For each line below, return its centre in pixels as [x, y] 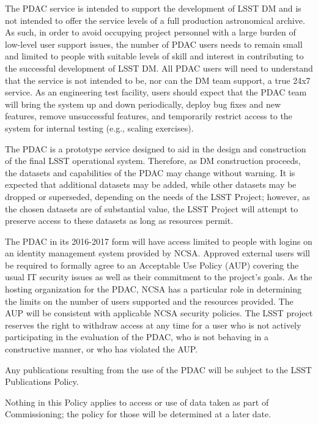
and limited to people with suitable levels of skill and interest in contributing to [154, 56]
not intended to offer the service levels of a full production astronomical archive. [155, 20]
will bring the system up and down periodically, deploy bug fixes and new [143, 104]
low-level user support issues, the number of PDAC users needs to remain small [154, 44]
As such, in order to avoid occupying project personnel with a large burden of [150, 32]
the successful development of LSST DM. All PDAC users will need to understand [159, 68]
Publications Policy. [42, 381]
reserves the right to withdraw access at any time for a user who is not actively [153, 325]
